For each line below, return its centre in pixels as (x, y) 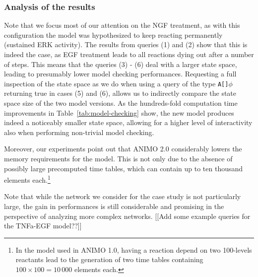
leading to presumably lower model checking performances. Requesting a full (120, 74)
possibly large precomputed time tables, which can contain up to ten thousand (124, 168)
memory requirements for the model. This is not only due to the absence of (118, 158)
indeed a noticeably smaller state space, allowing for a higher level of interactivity (128, 122)
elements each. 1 (27, 179)
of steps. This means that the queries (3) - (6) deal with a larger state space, (121, 64)
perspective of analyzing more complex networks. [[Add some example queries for (127, 216)
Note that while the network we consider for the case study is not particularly (123, 196)
